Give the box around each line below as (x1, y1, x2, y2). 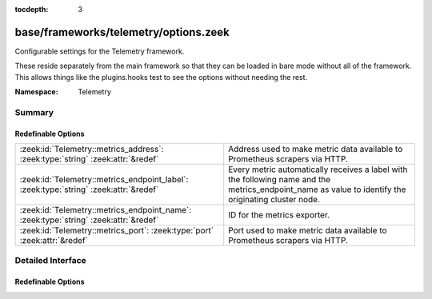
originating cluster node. (228, 194, 320, 205)
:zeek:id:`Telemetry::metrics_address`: (19, 144, 164, 155)
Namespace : (14, 87, 59, 97)
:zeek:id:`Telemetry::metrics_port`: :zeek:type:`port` (19, 225, 214, 236)
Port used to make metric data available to (228, 225, 387, 236)
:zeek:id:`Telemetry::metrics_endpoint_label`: (19, 174, 189, 185)
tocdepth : (14, 5, 49, 14)
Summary (14, 106, 54, 118)
